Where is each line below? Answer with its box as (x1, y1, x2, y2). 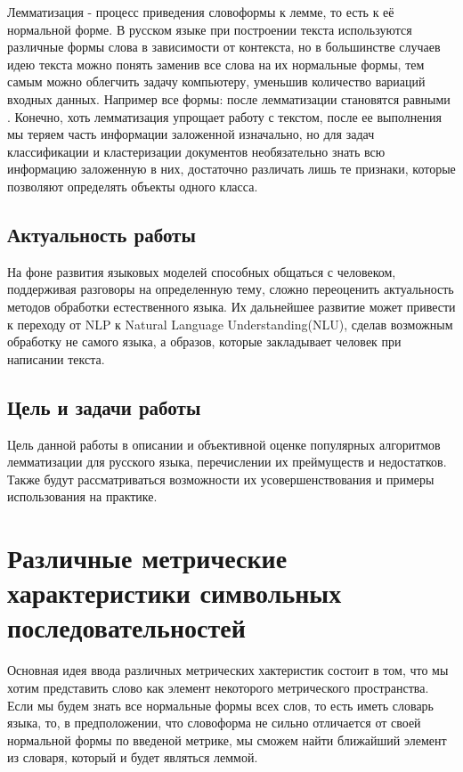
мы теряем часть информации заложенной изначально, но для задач (7, 125, 375, 143)
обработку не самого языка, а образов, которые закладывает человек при (7, 332, 402, 351)
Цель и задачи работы (7, 393, 201, 420)
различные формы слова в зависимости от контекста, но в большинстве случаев (7, 37, 441, 56)
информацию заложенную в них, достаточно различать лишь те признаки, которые (7, 159, 456, 178)
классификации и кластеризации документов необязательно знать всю (7, 142, 386, 160)
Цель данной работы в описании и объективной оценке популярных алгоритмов (7, 435, 441, 453)
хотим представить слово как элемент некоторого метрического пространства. (7, 678, 429, 696)
